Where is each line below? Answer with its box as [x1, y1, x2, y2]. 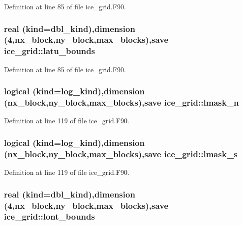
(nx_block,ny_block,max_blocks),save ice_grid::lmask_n [4, 96, 239, 109]
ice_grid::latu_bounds [4, 45, 95, 57]
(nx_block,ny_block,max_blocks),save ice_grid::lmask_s [4, 147, 238, 160]
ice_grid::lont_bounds [4, 210, 95, 223]
